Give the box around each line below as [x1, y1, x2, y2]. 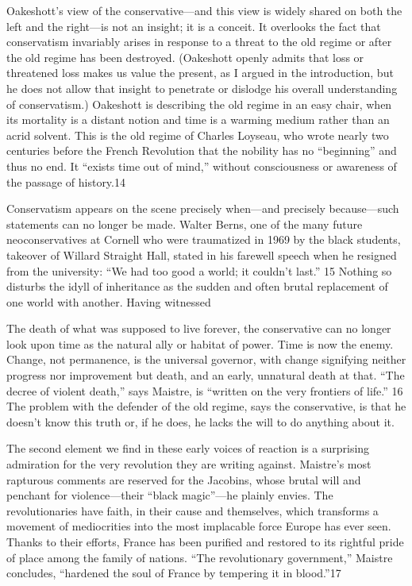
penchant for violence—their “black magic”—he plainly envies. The [6, 487, 333, 503]
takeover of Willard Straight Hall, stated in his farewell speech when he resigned [6, 246, 397, 263]
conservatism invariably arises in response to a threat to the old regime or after [6, 33, 392, 50]
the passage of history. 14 [6, 173, 125, 190]
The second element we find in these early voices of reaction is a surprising [6, 440, 370, 457]
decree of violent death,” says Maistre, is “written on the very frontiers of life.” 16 [6, 382, 403, 399]
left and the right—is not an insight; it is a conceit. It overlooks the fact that [6, 17, 381, 34]
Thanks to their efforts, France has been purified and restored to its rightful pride [6, 534, 404, 549]
